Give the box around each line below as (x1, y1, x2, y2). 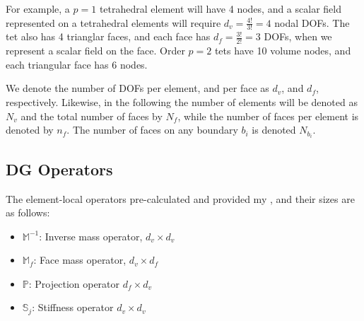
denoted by (6, 122, 54, 137)
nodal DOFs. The (274, 15, 350, 30)
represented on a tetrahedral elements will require (6, 15, 221, 30)
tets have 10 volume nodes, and (214, 43, 351, 58)
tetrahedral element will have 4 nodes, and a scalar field (99, 1, 341, 16)
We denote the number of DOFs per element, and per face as (6, 81, 269, 95)
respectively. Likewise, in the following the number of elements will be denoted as (6, 95, 358, 110)
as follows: (6, 205, 50, 220)
